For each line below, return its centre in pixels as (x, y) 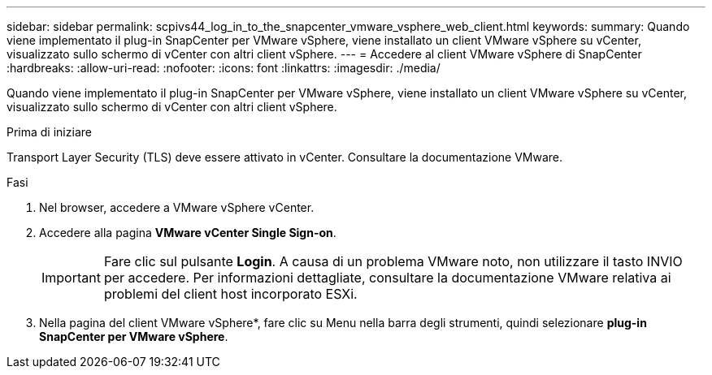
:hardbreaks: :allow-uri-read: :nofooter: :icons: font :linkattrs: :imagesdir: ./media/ (224, 68)
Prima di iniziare (49, 132)
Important (71, 278)
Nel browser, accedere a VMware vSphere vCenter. (177, 207)
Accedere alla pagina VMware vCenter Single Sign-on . (188, 233)
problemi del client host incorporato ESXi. (230, 294)
